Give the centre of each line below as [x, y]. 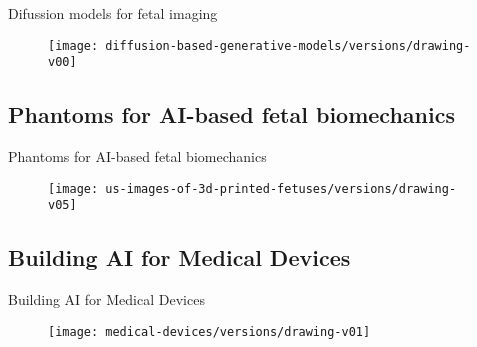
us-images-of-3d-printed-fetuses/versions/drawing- [281, 188]
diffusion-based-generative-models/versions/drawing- [288, 45]
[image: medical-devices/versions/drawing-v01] [209, 331]
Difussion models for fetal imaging [113, 13]
